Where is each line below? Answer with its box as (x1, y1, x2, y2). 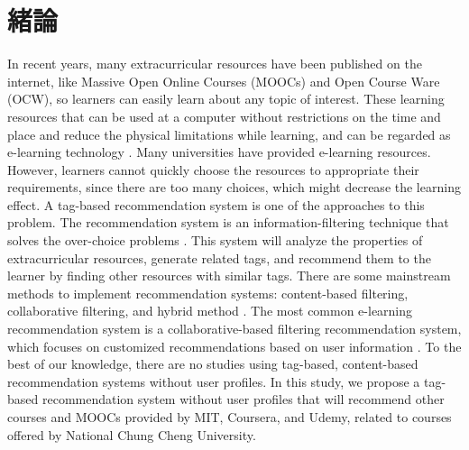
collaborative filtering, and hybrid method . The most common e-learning (7, 301, 413, 320)
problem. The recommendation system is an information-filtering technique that (7, 213, 449, 232)
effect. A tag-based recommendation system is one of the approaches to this (7, 195, 425, 214)
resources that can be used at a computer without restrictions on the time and (7, 106, 441, 125)
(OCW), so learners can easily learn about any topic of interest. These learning (7, 89, 445, 108)
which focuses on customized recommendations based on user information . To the (7, 336, 462, 355)
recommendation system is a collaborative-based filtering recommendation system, (7, 319, 462, 338)
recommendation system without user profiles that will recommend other (41, 390, 445, 409)
